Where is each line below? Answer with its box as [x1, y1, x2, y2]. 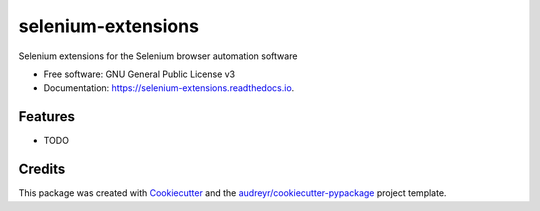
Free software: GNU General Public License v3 [43, 68, 236, 80]
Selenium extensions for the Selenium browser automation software [18, 50, 298, 62]
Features [18, 108, 75, 125]
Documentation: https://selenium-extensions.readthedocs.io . [43, 82, 295, 94]
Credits [18, 161, 66, 178]
